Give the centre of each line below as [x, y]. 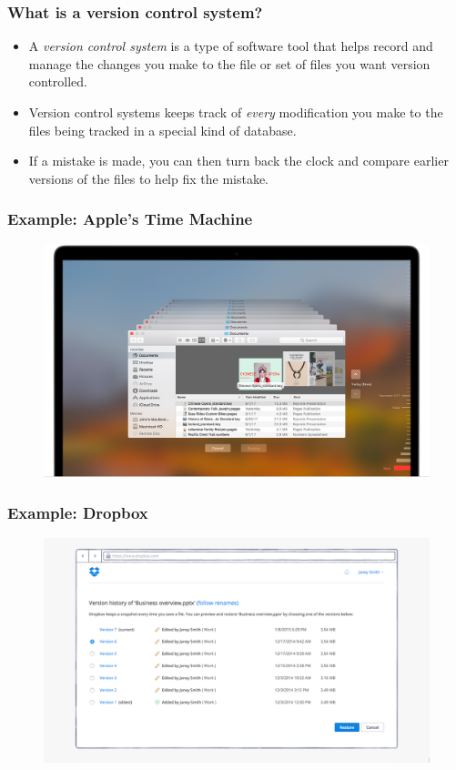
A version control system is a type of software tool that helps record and [231, 46]
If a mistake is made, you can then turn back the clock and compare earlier [238, 161]
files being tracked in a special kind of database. [162, 130]
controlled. [58, 81]
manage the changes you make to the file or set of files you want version [229, 63]
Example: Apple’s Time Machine [130, 219]
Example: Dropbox [78, 512]
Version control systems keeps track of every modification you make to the [236, 112]
